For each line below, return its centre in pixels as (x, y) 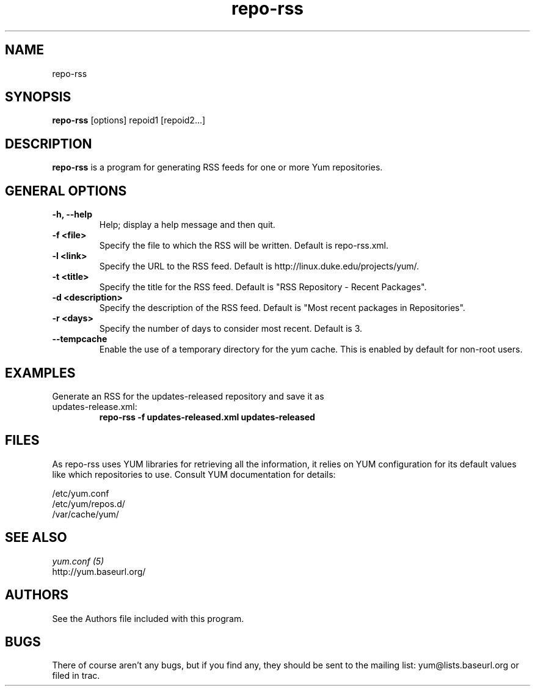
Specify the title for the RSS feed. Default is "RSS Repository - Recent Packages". (263, 287)
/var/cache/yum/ (86, 514)
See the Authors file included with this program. (148, 618)
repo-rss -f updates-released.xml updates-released (207, 417)
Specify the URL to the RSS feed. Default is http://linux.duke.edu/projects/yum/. (259, 266)
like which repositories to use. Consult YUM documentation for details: (194, 474)
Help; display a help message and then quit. (187, 225)
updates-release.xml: (95, 406)
